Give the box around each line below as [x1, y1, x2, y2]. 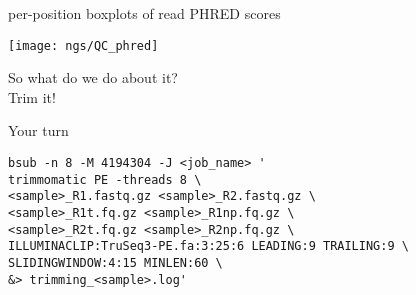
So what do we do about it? [8, 67, 178, 88]
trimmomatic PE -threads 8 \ [8, 172, 202, 187]
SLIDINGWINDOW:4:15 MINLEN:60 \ [8, 255, 223, 270]
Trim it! [8, 86, 56, 107]
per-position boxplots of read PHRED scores [8, 3, 281, 23]
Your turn [8, 120, 69, 141]
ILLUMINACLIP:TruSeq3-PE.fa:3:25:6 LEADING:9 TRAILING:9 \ [8, 239, 409, 254]
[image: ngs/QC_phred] [8, 38, 159, 53]
